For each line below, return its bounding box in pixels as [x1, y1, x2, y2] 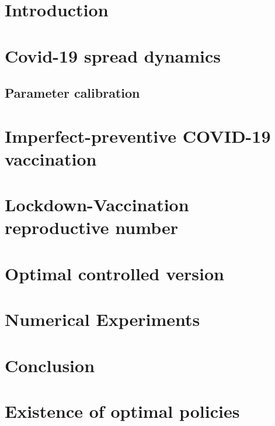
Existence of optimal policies [5, 398, 240, 422]
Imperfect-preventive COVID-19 [5, 123, 271, 147]
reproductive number [5, 215, 178, 239]
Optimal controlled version [5, 261, 224, 285]
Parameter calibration [5, 84, 140, 102]
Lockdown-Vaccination [5, 193, 189, 217]
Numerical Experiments [5, 307, 200, 331]
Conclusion [5, 353, 95, 377]
